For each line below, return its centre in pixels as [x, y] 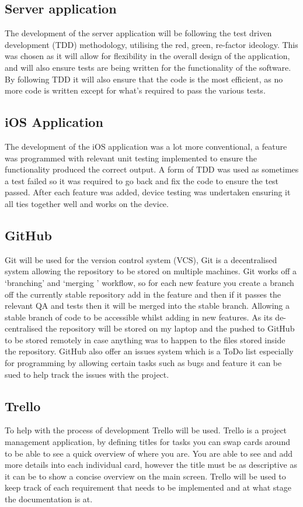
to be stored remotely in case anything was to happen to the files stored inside [145, 339]
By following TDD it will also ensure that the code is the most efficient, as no [144, 79]
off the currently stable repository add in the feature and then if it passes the [143, 294]
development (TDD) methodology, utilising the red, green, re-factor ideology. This [151, 44]
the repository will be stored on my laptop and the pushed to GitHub [170, 328]
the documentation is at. [49, 499]
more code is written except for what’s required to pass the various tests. [135, 90]
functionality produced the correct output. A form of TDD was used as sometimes [152, 169]
